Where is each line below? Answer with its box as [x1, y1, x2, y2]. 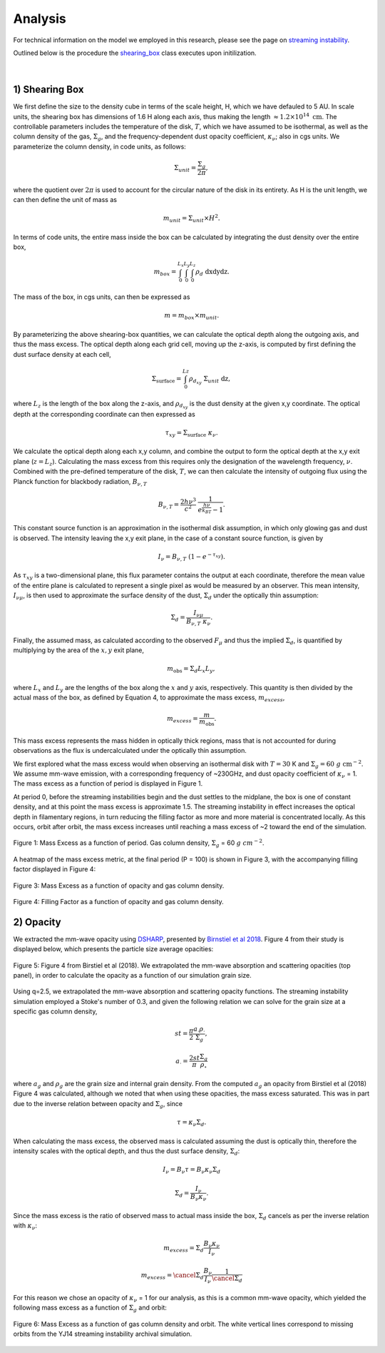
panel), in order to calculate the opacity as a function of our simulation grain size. [13, 971, 252, 980]
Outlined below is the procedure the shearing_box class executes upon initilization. [13, 49, 257, 57]
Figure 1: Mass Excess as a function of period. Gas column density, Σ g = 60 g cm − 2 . [13, 838, 265, 849]
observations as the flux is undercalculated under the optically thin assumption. [13, 746, 247, 755]
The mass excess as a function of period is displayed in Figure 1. [13, 779, 203, 788]
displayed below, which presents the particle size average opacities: [13, 945, 214, 953]
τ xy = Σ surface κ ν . [165, 428, 218, 438]
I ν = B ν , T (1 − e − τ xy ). [158, 552, 226, 562]
